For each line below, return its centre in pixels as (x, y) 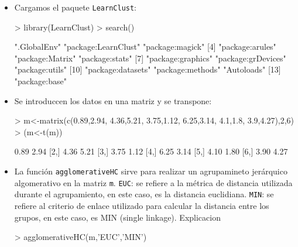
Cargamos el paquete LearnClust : (76, 7)
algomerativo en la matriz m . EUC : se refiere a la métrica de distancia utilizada (153, 182)
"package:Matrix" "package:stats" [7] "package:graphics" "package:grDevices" (150, 58)
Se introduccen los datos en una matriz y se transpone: (113, 100)
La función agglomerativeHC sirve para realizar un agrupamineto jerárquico (151, 171)
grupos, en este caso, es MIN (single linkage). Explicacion (117, 217)
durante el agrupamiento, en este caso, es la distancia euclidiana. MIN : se (144, 194)
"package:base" (40, 81)
